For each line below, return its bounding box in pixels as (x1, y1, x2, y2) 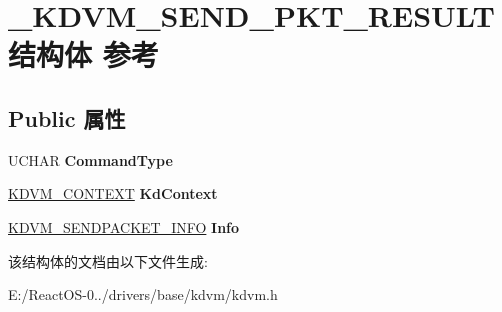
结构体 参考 (8, 34, 159, 75)
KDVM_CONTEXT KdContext (8, 183, 218, 204)
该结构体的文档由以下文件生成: (8, 250, 208, 271)
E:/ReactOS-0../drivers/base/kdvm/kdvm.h (8, 284, 278, 305)
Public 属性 (8, 102, 126, 133)
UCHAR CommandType (8, 149, 173, 170)
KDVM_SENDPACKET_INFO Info (8, 216, 240, 237)
